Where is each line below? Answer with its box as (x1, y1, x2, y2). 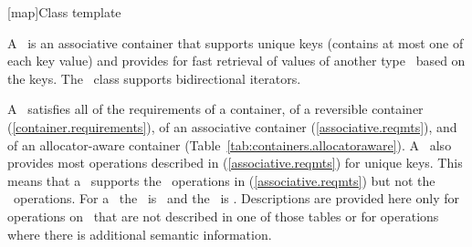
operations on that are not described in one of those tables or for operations (7, 206, 439, 225)
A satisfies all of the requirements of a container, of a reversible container (7, 99, 424, 118)
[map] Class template (7, 3, 121, 21)
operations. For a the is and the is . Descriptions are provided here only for (13, 189, 459, 208)
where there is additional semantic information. (7, 224, 272, 243)
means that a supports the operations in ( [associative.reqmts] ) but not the (7, 170, 435, 190)
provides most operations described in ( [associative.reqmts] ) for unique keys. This (7, 153, 463, 172)
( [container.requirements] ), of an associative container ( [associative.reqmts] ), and (7, 117, 457, 136)
